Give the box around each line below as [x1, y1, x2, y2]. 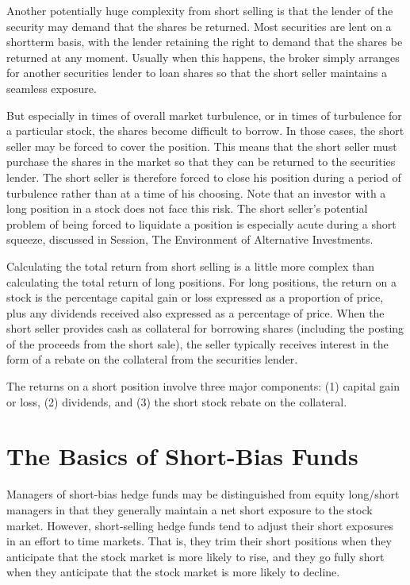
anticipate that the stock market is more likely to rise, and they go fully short [6, 548, 385, 564]
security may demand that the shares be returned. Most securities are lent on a [6, 17, 392, 34]
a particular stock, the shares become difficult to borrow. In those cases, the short [6, 122, 404, 139]
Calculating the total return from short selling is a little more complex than [6, 257, 374, 274]
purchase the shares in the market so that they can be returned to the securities [6, 153, 396, 170]
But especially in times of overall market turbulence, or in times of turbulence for [6, 106, 402, 123]
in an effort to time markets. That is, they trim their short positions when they [6, 533, 392, 549]
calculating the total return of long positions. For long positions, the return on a [6, 273, 397, 290]
